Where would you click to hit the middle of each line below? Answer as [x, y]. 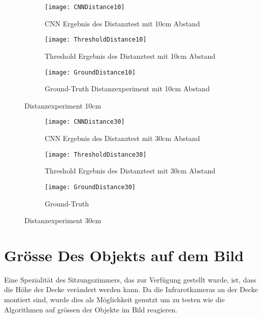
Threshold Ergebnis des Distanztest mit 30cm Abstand [130, 171]
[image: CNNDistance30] [85, 122]
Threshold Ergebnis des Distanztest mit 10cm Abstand [130, 56]
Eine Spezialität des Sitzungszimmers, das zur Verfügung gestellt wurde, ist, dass [130, 279]
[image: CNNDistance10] [85, 7]
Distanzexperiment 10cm [63, 105]
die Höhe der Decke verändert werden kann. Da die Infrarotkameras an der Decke [131, 289]
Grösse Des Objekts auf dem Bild [124, 255]
